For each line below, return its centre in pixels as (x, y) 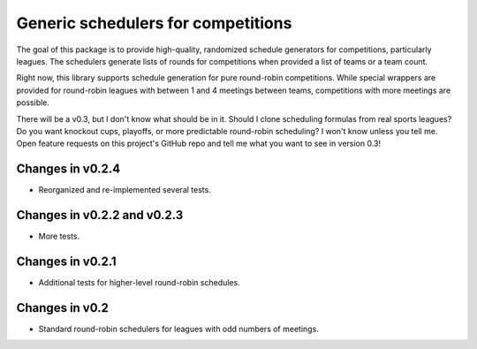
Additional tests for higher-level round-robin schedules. (139, 282)
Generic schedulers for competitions (154, 23)
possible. (33, 102)
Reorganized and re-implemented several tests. (125, 190)
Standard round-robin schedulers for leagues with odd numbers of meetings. (179, 329)
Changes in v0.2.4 (68, 169)
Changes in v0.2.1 (66, 261)
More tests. (59, 236)
